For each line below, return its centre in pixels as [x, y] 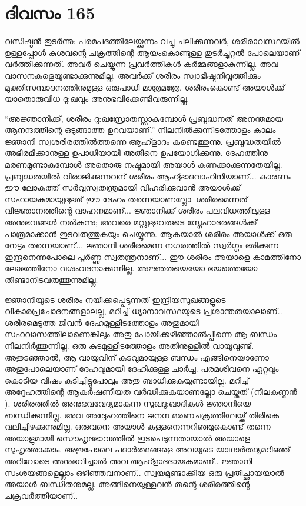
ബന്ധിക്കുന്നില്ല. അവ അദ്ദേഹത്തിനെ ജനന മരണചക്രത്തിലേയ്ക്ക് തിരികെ [142, 415]
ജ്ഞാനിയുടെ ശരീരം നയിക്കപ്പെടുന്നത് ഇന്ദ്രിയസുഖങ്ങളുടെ [115, 299]
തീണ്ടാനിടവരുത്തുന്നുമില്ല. [51, 279]
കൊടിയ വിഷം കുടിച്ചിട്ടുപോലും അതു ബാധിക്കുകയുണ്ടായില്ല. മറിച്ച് [127, 380]
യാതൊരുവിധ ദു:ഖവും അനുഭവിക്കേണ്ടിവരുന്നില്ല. [97, 99]
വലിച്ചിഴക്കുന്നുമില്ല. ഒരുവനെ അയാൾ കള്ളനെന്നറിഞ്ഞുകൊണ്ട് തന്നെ [138, 426]
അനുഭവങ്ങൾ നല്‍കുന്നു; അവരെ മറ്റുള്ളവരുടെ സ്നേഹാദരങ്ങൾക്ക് [131, 222]
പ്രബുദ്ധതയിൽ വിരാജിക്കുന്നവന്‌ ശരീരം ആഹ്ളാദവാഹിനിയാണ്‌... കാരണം [148, 176]
